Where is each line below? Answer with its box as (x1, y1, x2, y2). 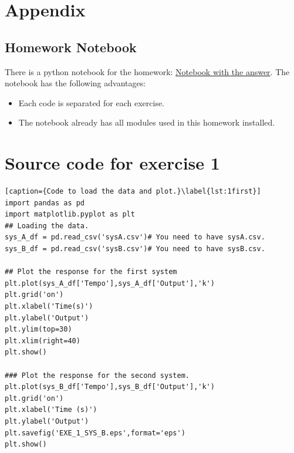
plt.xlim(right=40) (5, 336, 80, 345)
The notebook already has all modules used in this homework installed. (18, 116, 275, 129)
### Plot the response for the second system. (5, 371, 190, 380)
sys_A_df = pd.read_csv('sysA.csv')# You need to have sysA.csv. (5, 233, 265, 242)
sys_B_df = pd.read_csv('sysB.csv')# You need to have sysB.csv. (5, 245, 265, 253)
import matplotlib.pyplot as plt (5, 210, 135, 219)
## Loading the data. (5, 221, 89, 230)
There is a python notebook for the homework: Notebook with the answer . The (5, 65, 290, 77)
